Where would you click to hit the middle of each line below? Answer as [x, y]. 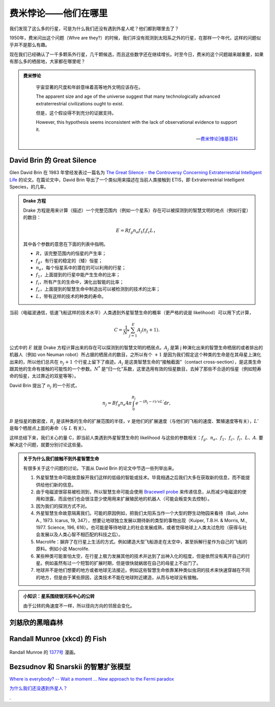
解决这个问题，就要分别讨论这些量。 [47, 445]
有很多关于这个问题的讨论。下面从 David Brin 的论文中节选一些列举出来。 [100, 468]
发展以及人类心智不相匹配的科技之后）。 [81, 534]
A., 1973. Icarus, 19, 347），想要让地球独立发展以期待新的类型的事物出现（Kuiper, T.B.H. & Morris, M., [142, 520]
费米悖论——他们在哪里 [59, 13]
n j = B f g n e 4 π [117, 404]
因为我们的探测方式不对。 [63, 506]
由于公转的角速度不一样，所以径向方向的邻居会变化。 [79, 606]
